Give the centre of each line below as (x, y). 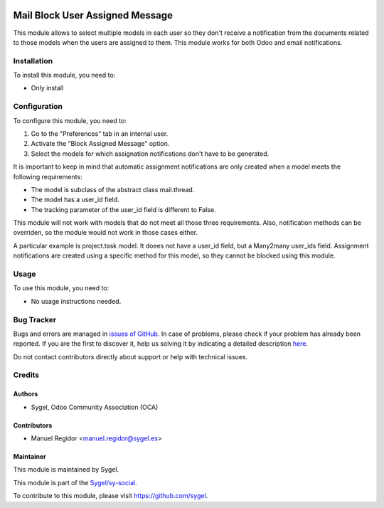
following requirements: (48, 176)
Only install (47, 88)
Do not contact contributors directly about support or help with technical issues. (130, 356)
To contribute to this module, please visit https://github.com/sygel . (111, 496)
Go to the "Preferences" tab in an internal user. (100, 133)
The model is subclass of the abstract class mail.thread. (113, 189)
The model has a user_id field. (75, 200)
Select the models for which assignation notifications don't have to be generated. (150, 154)
